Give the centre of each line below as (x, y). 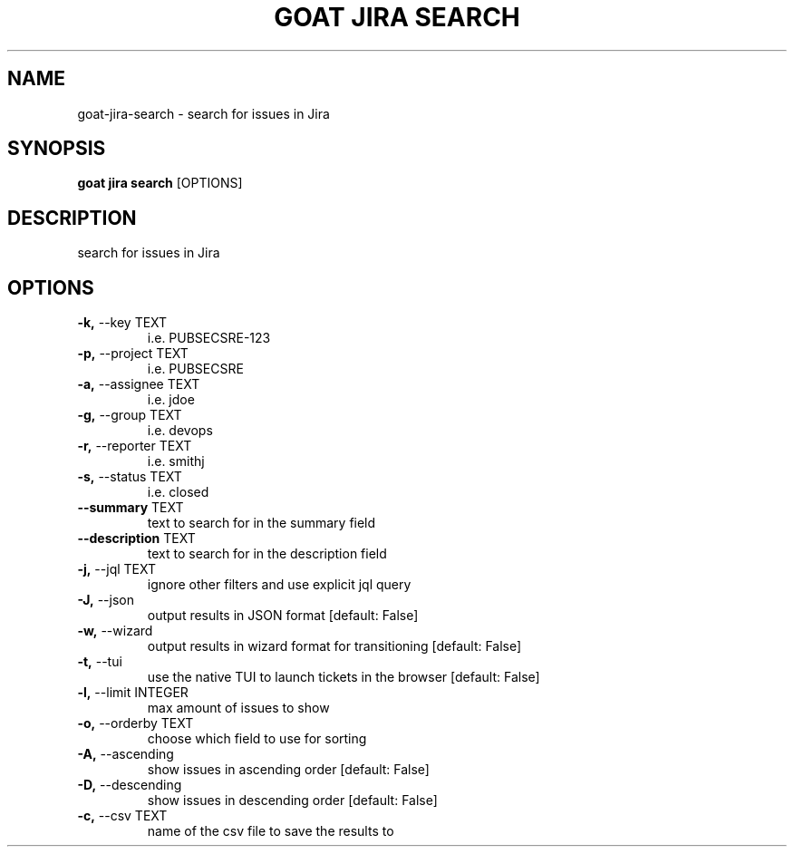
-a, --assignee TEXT (139, 384)
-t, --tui (100, 662)
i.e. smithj (176, 461)
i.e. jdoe (171, 400)
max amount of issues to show (238, 708)
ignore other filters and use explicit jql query (279, 585)
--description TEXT (136, 539)
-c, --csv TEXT (122, 816)
